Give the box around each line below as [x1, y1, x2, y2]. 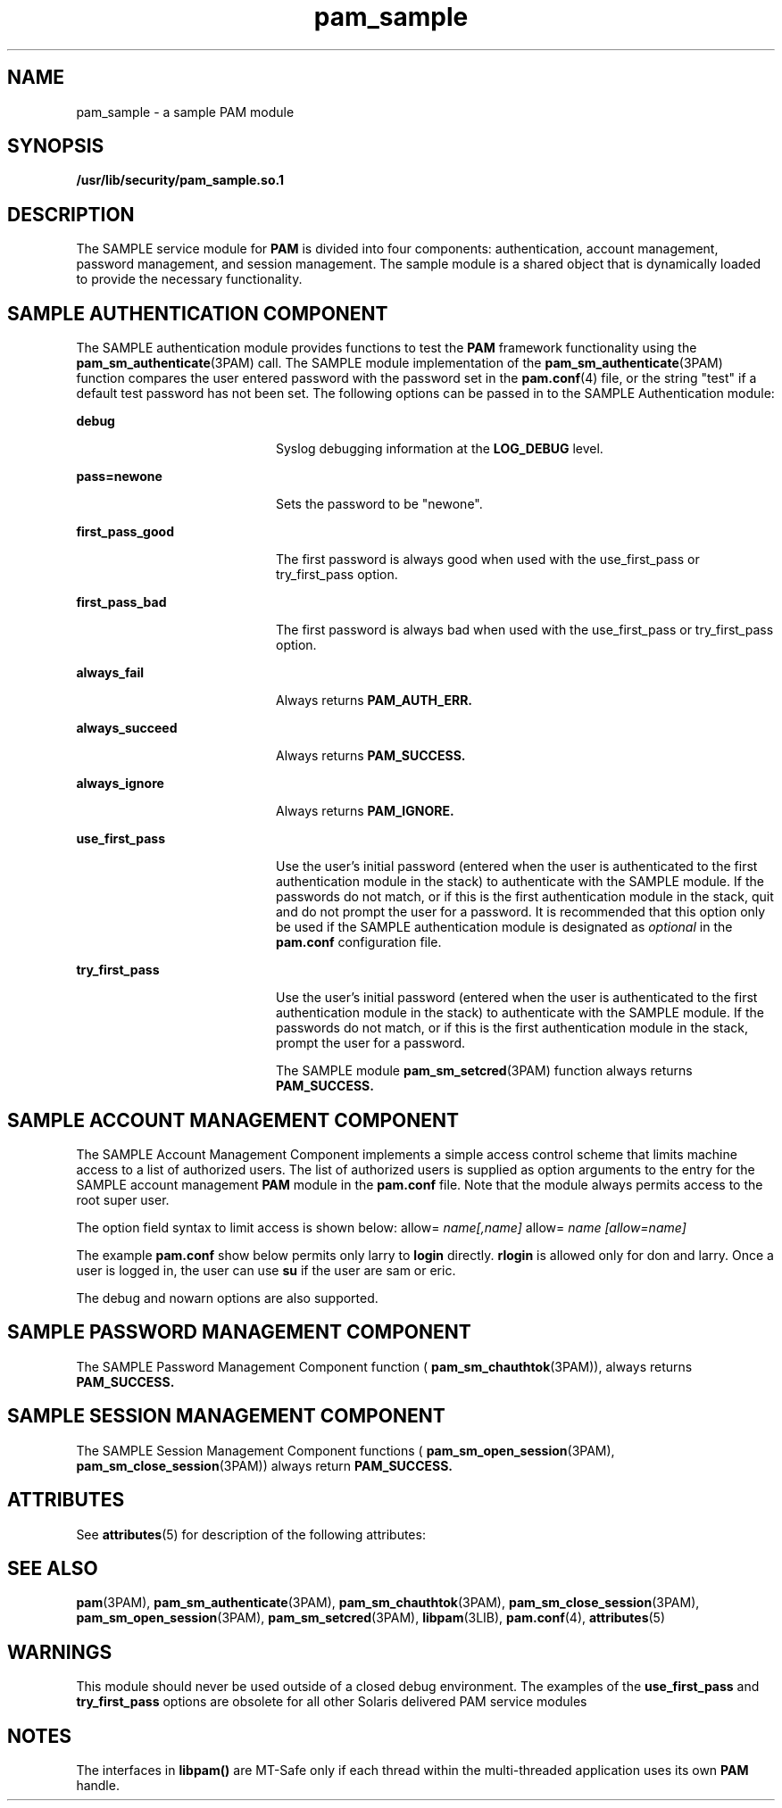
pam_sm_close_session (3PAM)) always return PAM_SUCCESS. [76, 1457, 453, 1473]
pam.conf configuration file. [276, 934, 442, 950]
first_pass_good [76, 524, 174, 540]
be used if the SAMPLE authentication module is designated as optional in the [276, 919, 733, 935]
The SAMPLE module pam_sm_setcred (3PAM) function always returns [276, 1063, 693, 1079]
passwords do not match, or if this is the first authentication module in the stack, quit [276, 889, 774, 905]
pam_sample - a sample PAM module [76, 104, 295, 120]
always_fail [76, 665, 145, 681]
